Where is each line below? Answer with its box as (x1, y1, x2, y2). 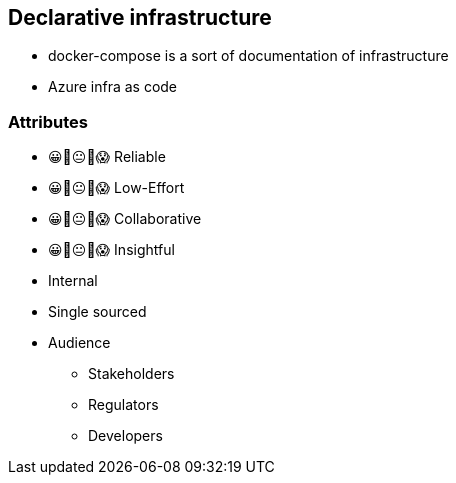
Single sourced (48, 303, 147, 321)
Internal (48, 272, 98, 290)
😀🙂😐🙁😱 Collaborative (48, 210, 202, 228)
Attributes (8, 111, 88, 132)
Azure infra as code (48, 78, 178, 96)
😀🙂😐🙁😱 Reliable (48, 148, 166, 166)
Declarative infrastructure (8, 5, 272, 30)
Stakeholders (88, 365, 175, 383)
